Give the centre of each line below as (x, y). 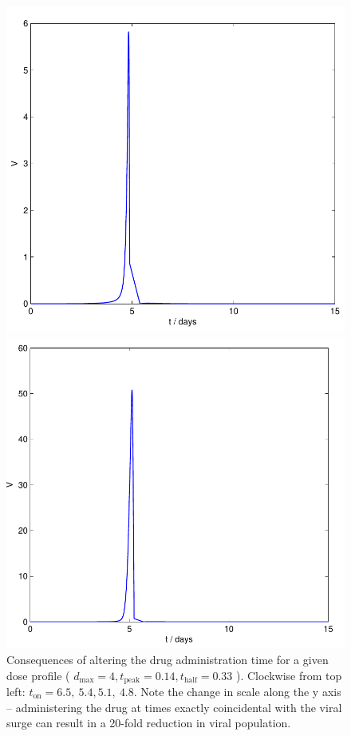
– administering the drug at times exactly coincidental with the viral (174, 707)
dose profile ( (38, 675)
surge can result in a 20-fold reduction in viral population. (149, 723)
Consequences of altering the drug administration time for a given (168, 659)
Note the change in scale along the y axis (241, 691)
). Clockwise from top (289, 675)
